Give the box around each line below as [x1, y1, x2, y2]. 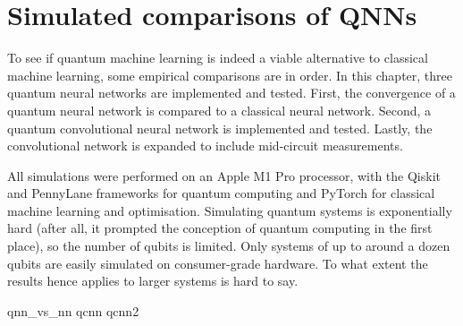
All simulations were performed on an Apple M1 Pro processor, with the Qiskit [7, 166, 441, 184]
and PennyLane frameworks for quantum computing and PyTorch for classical [7, 184, 435, 202]
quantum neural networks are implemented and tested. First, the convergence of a [7, 83, 456, 102]
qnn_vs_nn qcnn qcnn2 [7, 301, 139, 320]
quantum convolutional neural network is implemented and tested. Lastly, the [7, 118, 433, 137]
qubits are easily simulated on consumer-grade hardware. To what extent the [7, 253, 428, 272]
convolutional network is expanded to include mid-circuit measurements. [7, 136, 403, 155]
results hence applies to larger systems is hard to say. [7, 271, 299, 290]
